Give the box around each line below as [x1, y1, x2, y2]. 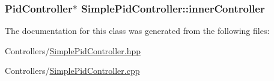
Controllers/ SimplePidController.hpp [5, 44, 141, 57]
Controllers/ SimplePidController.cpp [5, 64, 140, 77]
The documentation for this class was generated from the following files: [5, 24, 270, 37]
